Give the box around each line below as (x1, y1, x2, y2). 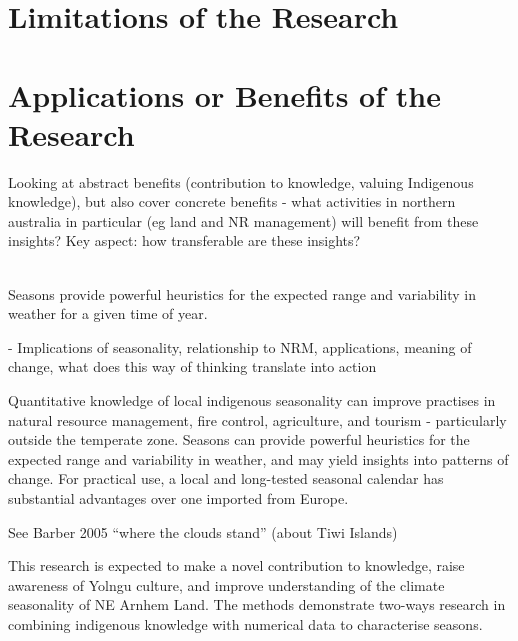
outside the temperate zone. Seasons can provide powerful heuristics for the (8, 429, 470, 450)
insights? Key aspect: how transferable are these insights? (8, 230, 361, 251)
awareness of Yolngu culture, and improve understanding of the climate (8, 574, 445, 595)
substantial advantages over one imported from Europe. (8, 488, 349, 508)
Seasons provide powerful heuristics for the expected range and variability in (8, 283, 477, 304)
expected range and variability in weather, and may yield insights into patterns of (8, 448, 509, 469)
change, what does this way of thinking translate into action (8, 356, 377, 377)
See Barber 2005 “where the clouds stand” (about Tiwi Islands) (8, 521, 398, 542)
